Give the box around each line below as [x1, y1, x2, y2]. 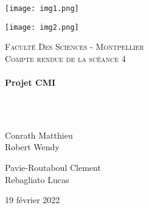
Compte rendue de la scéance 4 [5, 52, 126, 64]
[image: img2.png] [5, 23, 79, 32]
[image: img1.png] [5, 4, 79, 13]
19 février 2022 [5, 193, 60, 206]
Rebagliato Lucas [5, 173, 69, 185]
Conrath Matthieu [5, 128, 73, 141]
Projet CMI [5, 76, 56, 89]
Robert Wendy [5, 140, 60, 153]
